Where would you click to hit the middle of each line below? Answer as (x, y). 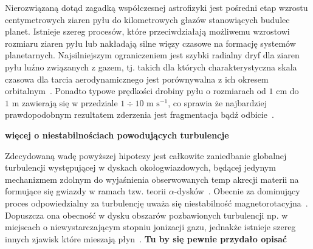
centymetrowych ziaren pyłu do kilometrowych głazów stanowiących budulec (147, 19)
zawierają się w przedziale (70, 102)
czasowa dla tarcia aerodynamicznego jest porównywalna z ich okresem (137, 79)
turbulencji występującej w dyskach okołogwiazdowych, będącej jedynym (140, 167)
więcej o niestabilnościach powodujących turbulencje (117, 135)
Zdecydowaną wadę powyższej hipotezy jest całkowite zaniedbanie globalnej (146, 155)
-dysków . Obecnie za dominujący (237, 191)
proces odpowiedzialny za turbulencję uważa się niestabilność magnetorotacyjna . (156, 203)
